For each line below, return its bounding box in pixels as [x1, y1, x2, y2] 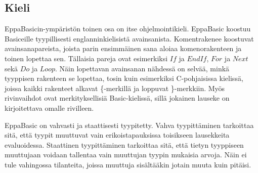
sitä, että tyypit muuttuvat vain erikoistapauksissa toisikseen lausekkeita [5, 129, 230, 140]
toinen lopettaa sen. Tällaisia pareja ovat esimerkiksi [5, 53, 168, 63]
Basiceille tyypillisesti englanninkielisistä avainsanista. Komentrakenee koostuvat [5, 33, 254, 44]
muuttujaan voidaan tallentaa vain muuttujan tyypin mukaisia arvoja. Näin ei [5, 149, 247, 160]
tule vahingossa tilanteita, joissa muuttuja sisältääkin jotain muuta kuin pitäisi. [5, 159, 251, 169]
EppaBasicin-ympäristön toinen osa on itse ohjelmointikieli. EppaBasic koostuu [5, 23, 251, 34]
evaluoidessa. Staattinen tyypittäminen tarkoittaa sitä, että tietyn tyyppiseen [5, 139, 244, 150]
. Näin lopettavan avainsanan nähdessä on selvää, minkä [55, 63, 230, 73]
